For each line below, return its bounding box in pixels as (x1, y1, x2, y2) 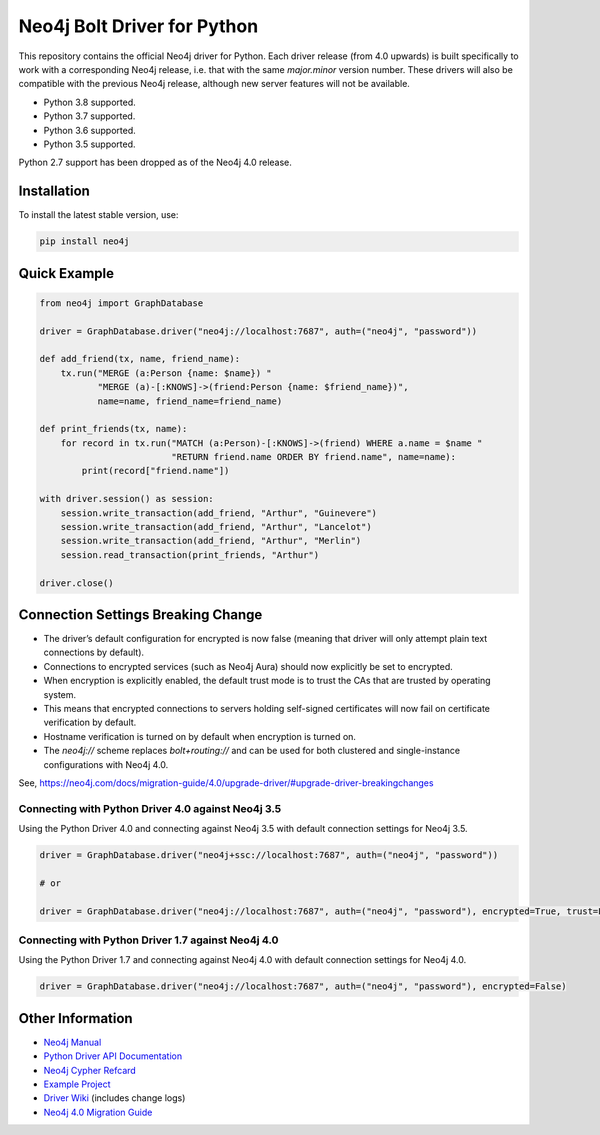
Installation (18, 183, 90, 200)
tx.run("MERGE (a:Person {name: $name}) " (60, 367, 272, 379)
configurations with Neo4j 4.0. (43, 758, 169, 770)
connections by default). (43, 646, 145, 659)
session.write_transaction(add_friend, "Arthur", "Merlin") (60, 535, 362, 547)
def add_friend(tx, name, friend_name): (39, 353, 240, 365)
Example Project (43, 1078, 111, 1090)
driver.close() (39, 577, 114, 589)
